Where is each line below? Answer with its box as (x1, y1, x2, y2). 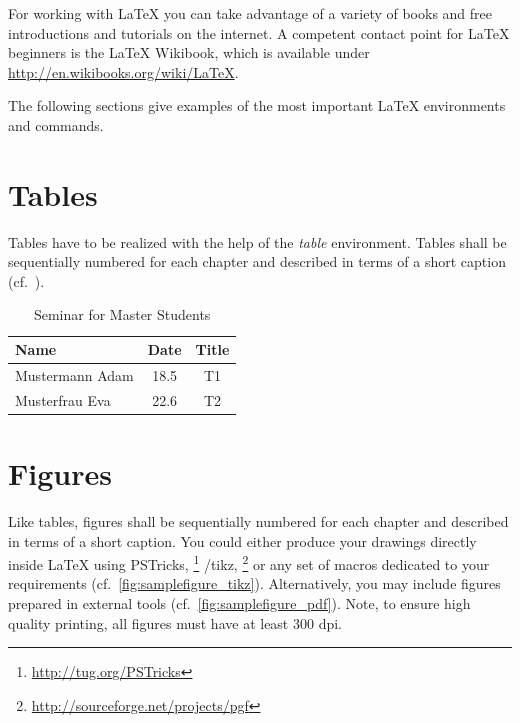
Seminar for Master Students (33, 304, 211, 325)
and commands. (8, 114, 104, 135)
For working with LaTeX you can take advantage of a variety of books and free (8, 3, 493, 23)
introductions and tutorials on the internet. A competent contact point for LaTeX (8, 22, 510, 43)
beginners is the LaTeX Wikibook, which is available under (8, 42, 370, 63)
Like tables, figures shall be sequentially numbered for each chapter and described (8, 510, 509, 531)
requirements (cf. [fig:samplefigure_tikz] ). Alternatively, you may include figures (8, 573, 501, 594)
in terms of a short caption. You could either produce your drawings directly (8, 530, 477, 551)
